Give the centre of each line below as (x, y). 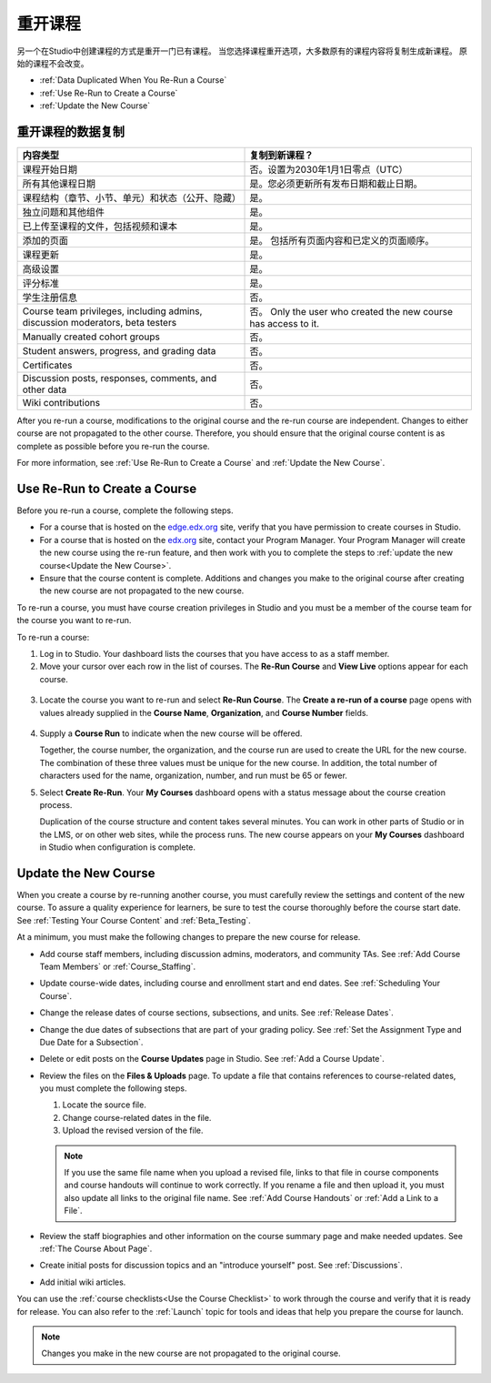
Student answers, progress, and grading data (119, 351)
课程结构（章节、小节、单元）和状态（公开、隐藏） (131, 198)
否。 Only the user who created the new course (351, 312)
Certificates (47, 366)
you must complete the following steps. (113, 1088)
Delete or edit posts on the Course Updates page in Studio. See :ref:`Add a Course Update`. (212, 1059)
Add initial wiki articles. (83, 1282)
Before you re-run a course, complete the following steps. (125, 510)
